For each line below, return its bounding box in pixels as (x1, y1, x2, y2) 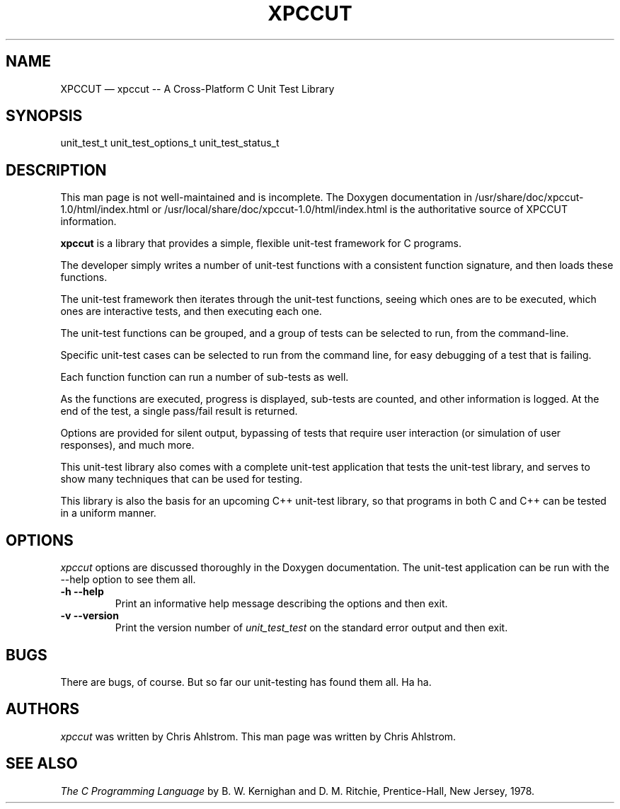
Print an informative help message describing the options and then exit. (115, 597, 448, 610)
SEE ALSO (6, 755, 78, 773)
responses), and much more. (60, 439, 195, 452)
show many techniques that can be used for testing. (60, 473, 303, 486)
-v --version (60, 609, 119, 622)
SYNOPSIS (6, 107, 83, 125)
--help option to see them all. (60, 573, 196, 586)
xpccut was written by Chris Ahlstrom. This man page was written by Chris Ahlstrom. (60, 730, 457, 742)
